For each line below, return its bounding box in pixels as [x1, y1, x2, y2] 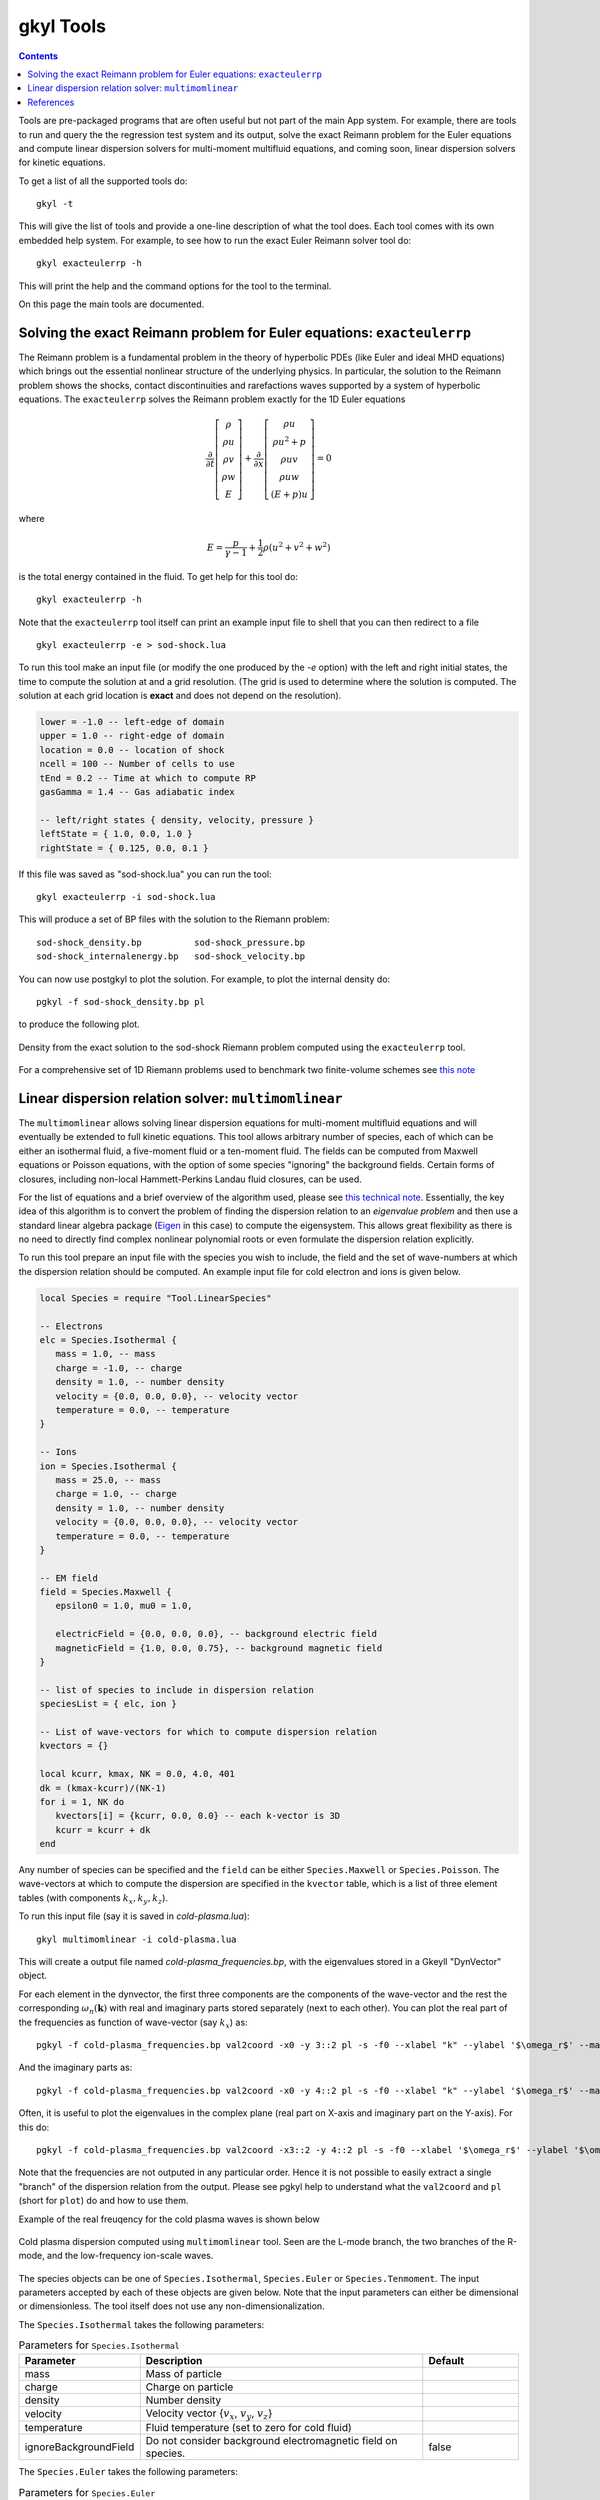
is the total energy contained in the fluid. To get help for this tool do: [18, 570, 299, 582]
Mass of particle [145, 2366, 222, 2380]
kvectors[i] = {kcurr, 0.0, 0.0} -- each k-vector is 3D [55, 1810, 341, 1822]
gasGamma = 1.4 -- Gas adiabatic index [39, 786, 235, 797]
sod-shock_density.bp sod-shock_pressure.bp [36, 936, 305, 948]
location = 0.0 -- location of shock [39, 744, 225, 755]
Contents [18, 50, 59, 62]
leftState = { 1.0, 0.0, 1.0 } [39, 828, 194, 840]
